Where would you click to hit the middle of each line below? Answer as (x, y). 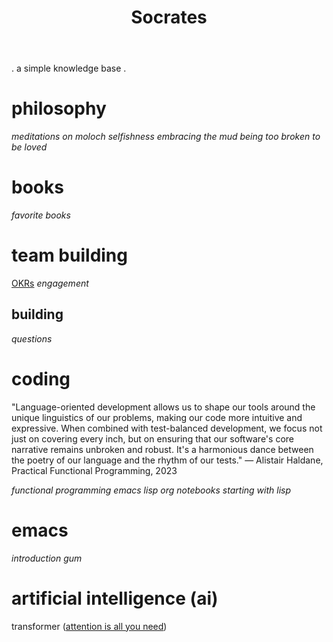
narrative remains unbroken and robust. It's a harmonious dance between (162, 449)
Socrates (169, 17)
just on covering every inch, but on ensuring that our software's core (152, 438)
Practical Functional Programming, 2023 (94, 470)
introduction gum (47, 558)
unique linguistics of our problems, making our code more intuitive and (157, 417)
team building (69, 255)
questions (32, 338)
